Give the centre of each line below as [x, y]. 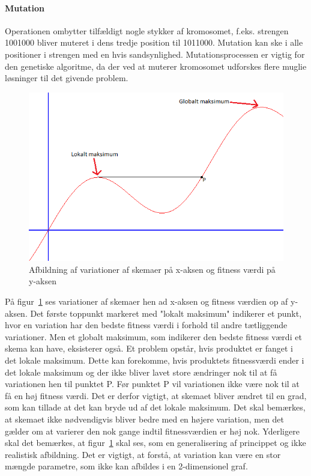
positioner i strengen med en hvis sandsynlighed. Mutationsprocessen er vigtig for [155, 54]
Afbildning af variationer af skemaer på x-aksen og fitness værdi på [152, 269]
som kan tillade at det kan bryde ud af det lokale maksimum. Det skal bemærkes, [155, 407]
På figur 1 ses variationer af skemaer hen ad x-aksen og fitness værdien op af [146, 301]
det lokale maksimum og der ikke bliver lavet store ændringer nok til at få [141, 372]
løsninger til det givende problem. [67, 78]
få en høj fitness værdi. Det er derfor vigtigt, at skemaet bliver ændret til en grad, [156, 395]
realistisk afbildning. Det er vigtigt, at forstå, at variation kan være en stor [143, 454]
